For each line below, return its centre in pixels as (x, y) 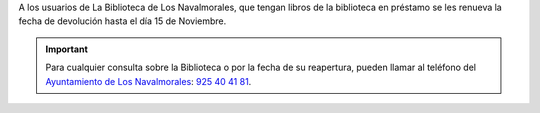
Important (67, 49)
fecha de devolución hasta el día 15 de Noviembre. (122, 21)
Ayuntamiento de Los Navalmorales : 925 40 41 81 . (148, 81)
